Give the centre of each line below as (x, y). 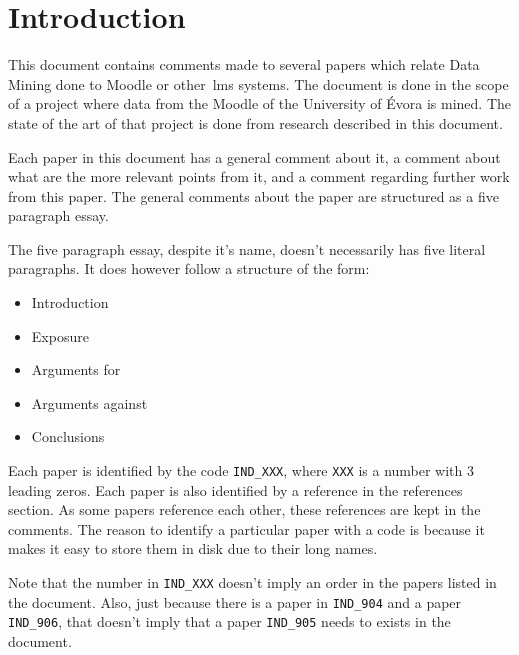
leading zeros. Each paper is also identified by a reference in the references (235, 489)
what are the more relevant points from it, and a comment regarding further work (259, 176)
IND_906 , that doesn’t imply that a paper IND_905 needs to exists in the (229, 621)
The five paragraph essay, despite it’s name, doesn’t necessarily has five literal (247, 248)
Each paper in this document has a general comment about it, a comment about (254, 156)
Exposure (60, 335)
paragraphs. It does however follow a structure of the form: (189, 268)
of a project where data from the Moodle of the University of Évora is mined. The (259, 103)
